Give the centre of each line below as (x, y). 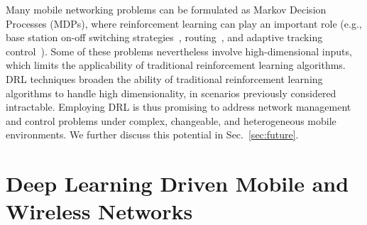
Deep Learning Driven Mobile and (177, 183)
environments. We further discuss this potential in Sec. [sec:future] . (152, 135)
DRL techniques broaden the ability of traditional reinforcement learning (164, 78)
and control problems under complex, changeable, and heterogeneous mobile (171, 120)
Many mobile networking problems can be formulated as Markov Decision (166, 9)
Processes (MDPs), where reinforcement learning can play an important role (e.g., (184, 23)
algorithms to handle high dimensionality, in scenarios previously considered (171, 93)
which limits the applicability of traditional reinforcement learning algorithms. (176, 65)
